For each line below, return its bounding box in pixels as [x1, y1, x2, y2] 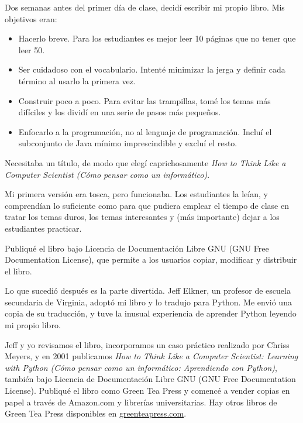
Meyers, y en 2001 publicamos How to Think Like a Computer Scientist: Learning [5, 350, 298, 362]
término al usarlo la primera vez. [18, 74, 136, 87]
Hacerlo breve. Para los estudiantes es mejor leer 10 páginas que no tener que [18, 32, 296, 44]
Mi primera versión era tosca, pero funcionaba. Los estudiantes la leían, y [5, 188, 268, 200]
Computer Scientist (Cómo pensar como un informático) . [5, 168, 210, 180]
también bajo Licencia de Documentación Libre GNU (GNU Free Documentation [5, 373, 296, 385]
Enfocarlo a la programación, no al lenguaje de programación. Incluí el [18, 125, 272, 137]
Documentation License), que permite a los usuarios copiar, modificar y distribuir [5, 253, 297, 266]
